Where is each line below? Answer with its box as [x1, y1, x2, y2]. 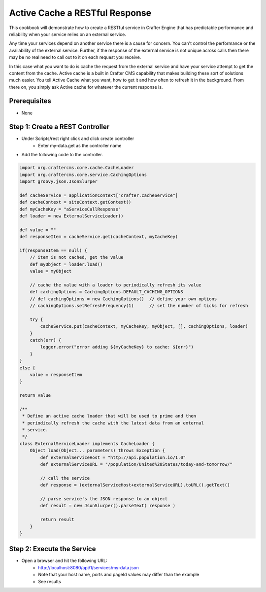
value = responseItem [30, 372, 82, 377]
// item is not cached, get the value [30, 254, 124, 260]
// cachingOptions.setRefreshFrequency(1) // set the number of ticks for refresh [30, 303, 248, 309]
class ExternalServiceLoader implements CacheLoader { [19, 441, 155, 446]
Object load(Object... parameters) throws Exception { [30, 448, 165, 453]
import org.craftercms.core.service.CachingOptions [19, 172, 147, 177]
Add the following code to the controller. [21, 152, 103, 158]
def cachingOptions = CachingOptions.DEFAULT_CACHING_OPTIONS [30, 289, 183, 295]
